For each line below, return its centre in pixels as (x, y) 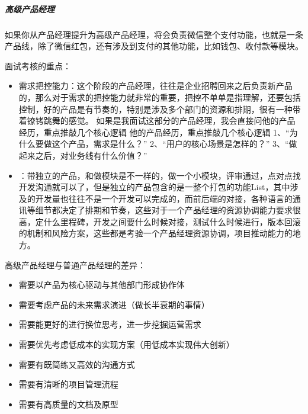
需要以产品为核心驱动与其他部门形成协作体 (102, 285)
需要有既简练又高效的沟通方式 (77, 364)
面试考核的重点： (38, 65)
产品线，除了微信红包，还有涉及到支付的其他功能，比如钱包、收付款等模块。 (154, 46)
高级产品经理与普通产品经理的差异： (75, 264)
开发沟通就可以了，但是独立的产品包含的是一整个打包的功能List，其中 (154, 187)
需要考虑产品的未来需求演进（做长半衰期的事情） (114, 304)
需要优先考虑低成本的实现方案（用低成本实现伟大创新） (126, 344)
